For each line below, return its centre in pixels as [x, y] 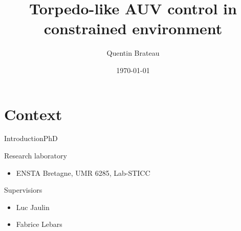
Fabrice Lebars [39, 224]
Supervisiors [23, 190]
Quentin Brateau [133, 53]
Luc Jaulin [33, 207]
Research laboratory [36, 156]
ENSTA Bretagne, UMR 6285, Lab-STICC [83, 172]
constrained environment [133, 28]
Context [33, 114]
